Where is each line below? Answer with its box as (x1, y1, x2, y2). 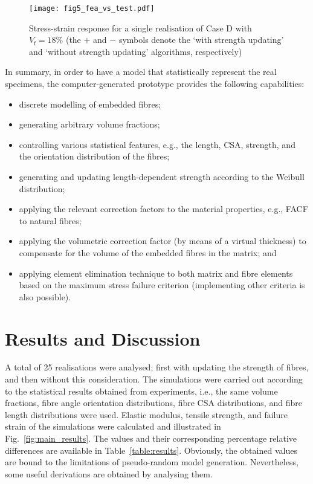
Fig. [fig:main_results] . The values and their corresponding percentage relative (5, 432, 297, 445)
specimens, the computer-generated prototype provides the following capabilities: (5, 77, 305, 90)
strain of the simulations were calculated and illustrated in (5, 420, 221, 433)
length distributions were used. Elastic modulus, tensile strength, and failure (5, 408, 288, 421)
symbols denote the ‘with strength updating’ (118, 33, 284, 46)
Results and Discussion (5, 326, 201, 350)
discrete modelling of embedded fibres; (19, 97, 161, 110)
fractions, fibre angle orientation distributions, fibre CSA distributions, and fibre (5, 396, 302, 409)
